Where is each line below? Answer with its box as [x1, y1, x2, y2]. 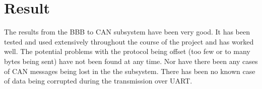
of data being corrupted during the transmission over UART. [4, 75, 192, 86]
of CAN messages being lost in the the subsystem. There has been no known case [4, 65, 255, 76]
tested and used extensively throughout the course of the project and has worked [4, 36, 254, 46]
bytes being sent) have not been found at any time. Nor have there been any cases [4, 55, 258, 66]
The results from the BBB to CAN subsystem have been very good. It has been [4, 26, 250, 37]
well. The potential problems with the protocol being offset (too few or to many [4, 46, 250, 56]
